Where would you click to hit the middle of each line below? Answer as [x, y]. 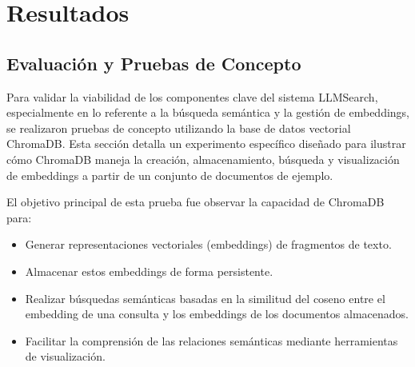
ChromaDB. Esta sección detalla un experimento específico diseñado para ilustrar [206, 144]
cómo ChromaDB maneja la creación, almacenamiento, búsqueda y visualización [203, 159]
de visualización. [65, 356]
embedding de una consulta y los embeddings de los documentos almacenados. [217, 314]
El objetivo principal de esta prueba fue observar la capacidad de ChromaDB [196, 202]
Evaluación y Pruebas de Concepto [154, 63]
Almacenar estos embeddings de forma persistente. [149, 271]
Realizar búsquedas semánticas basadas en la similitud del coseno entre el [205, 298]
